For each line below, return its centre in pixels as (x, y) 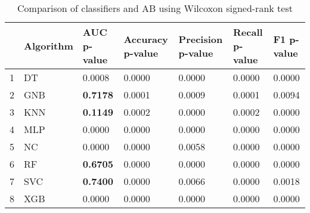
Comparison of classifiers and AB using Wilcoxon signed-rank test (155, 8)
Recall (248, 32)
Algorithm (49, 46)
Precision (201, 39)
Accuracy (146, 39)
